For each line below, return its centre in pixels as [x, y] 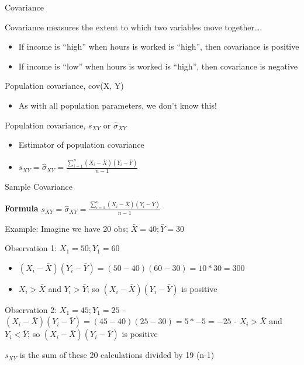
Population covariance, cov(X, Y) [64, 86]
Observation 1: [31, 248]
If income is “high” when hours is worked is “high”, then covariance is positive [159, 46]
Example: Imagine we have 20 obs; [67, 228]
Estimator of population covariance [81, 145]
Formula [22, 208]
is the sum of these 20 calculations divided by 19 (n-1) [117, 355]
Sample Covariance [39, 186]
